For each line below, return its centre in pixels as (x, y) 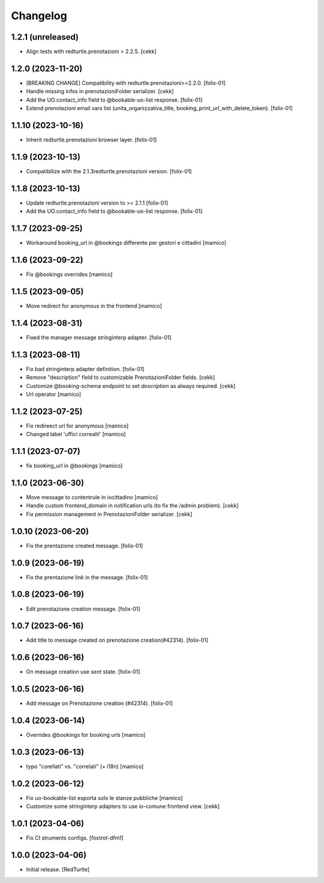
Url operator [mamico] (53, 394)
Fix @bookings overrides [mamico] (69, 274)
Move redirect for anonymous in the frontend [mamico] (94, 306)
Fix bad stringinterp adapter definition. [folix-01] (85, 369)
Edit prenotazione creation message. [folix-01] (83, 609)
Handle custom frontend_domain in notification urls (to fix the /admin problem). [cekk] (132, 506)
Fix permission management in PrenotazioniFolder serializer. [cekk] (109, 514)
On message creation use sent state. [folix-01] (83, 672)
